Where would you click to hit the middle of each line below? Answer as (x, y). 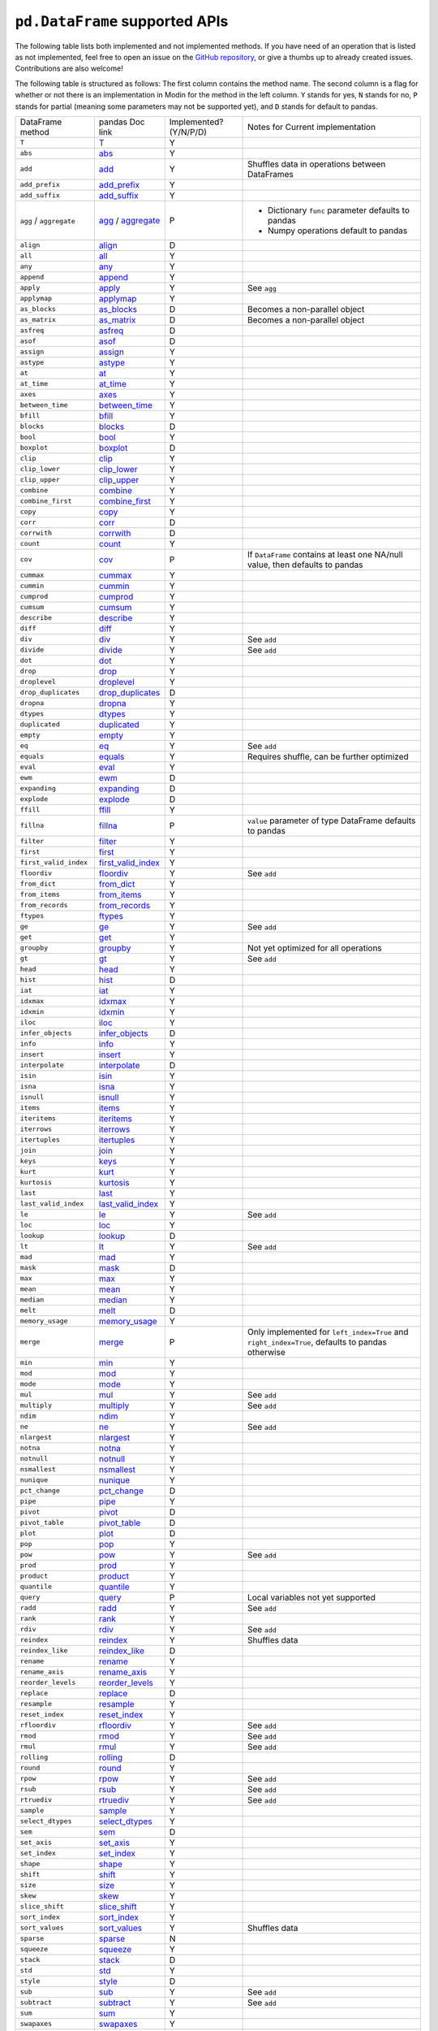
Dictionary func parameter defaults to (339, 210)
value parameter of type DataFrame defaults (332, 821)
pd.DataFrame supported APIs (122, 21)
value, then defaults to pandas (305, 565)
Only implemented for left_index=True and (328, 1332)
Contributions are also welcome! (69, 68)
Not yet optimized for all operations (315, 948)
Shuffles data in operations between (317, 164)
